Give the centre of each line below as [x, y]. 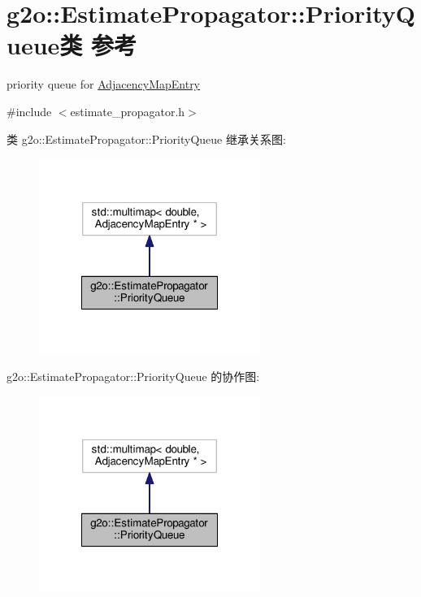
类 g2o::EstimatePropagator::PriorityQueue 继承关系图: [146, 138]
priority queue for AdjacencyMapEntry [104, 84]
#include [29, 111]
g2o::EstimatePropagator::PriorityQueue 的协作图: [133, 376]
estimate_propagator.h [128, 111]
